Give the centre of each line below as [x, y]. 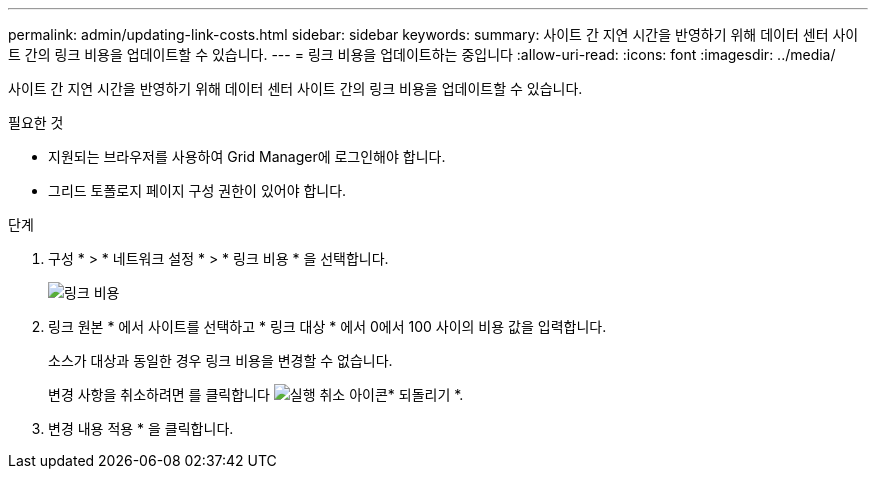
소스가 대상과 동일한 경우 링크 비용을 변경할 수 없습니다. [220, 360]
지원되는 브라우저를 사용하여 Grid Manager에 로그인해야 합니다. [247, 156]
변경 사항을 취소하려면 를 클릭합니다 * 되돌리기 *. [256, 394]
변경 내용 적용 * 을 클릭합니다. [141, 428]
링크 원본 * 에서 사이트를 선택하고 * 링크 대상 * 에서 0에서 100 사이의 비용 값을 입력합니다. [327, 326]
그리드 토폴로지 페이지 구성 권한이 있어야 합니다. [197, 190]
